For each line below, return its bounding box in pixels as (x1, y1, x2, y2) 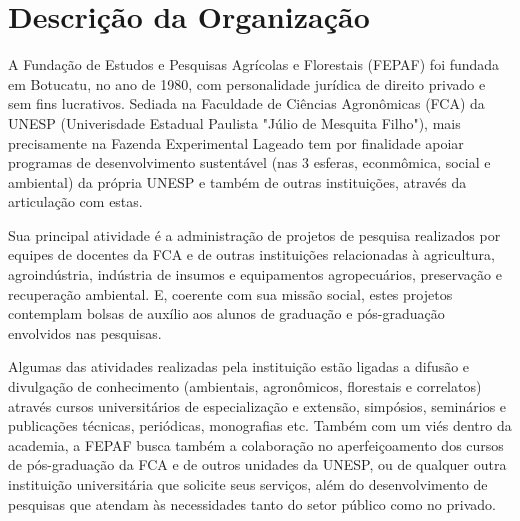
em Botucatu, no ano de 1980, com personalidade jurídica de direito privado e (8, 73, 486, 94)
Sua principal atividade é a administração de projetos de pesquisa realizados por (8, 224, 501, 245)
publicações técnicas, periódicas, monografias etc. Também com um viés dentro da (8, 415, 512, 436)
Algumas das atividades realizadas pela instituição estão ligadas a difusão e (8, 356, 470, 377)
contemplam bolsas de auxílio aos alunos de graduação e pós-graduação (8, 303, 445, 324)
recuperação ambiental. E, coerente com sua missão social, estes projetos (8, 283, 453, 304)
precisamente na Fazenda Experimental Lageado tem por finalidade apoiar (8, 132, 464, 153)
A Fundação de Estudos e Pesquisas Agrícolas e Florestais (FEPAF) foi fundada (8, 54, 500, 75)
